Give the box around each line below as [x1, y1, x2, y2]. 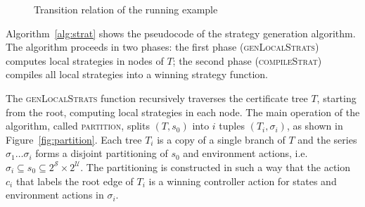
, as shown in [286, 118, 343, 133]
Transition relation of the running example [34, 2, 218, 16]
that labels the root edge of [15, 173, 134, 188]
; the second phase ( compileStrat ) [172, 53, 322, 68]
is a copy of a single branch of [157, 132, 286, 146]
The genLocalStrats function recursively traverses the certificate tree [6, 90, 308, 105]
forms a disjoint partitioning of [35, 146, 168, 161]
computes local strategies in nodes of [6, 53, 164, 68]
